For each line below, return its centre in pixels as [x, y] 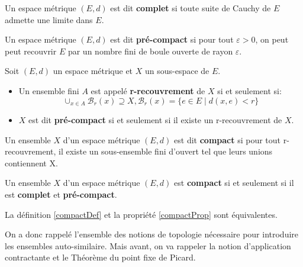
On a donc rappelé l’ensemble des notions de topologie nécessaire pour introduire [152, 234]
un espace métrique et [93, 71]
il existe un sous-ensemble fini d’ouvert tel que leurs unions [166, 151]
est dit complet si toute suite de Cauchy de [191, 8]
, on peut [272, 39]
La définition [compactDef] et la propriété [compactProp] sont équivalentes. [141, 214]
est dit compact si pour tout [228, 139]
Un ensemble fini [49, 90]
